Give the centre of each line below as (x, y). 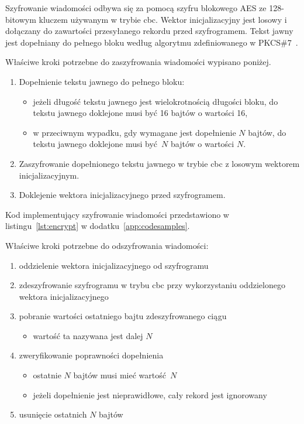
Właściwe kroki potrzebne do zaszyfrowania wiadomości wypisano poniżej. (138, 62)
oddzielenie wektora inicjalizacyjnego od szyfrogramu (114, 265)
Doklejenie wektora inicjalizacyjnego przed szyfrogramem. (122, 195)
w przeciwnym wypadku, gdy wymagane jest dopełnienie (134, 132)
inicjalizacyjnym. (49, 175)
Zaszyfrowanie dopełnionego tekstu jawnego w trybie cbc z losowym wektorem (159, 163)
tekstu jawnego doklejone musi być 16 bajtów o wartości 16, (140, 113)
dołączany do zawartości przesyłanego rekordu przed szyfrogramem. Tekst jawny (149, 31)
